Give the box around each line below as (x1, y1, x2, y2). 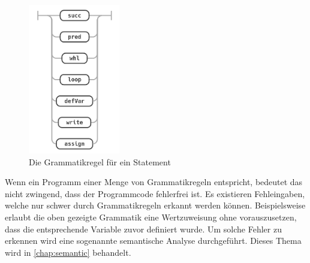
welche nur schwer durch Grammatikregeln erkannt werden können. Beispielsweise (5, 199, 306, 211)
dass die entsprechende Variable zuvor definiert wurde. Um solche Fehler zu (5, 222, 282, 235)
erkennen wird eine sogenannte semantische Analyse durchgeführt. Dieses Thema (5, 234, 302, 247)
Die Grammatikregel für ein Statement (29, 155, 171, 168)
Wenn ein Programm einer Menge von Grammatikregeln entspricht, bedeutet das (5, 176, 303, 188)
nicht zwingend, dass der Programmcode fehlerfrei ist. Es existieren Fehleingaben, (5, 187, 305, 199)
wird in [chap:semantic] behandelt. (5, 246, 131, 258)
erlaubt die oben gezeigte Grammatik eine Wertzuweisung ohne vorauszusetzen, (5, 211, 297, 223)
